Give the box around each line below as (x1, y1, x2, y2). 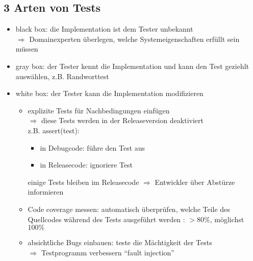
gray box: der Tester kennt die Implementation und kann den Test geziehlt (15, 60, 249, 71)
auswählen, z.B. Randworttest (15, 70, 109, 81)
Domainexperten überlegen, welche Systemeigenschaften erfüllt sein (29, 33, 240, 44)
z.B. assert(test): (28, 125, 80, 135)
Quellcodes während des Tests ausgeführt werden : (28, 213, 185, 224)
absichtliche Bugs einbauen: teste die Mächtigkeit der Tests (28, 237, 212, 248)
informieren (28, 186, 64, 197)
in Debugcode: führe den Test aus (40, 142, 145, 153)
